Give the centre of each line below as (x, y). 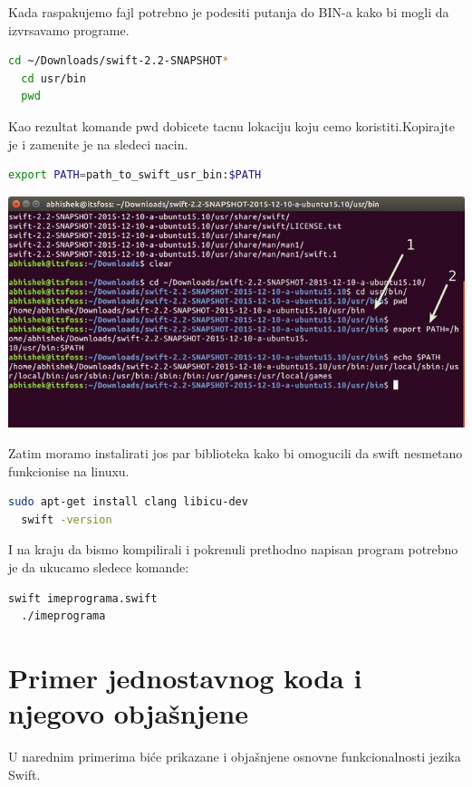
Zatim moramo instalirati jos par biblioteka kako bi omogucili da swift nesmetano (236, 452)
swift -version (67, 519)
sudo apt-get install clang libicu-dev (128, 502)
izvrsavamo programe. (69, 29)
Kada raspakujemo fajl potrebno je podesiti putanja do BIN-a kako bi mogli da (229, 12)
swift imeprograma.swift (83, 598)
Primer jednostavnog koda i (185, 677)
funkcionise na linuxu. (69, 470)
